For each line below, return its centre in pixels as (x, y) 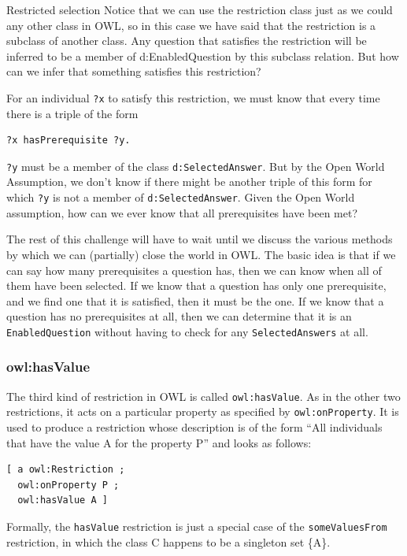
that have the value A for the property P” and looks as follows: (159, 442)
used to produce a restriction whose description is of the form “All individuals (194, 427)
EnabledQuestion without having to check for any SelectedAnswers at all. (187, 331)
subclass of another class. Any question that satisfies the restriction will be (187, 41)
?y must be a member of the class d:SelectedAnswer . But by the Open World (196, 166)
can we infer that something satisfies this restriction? (134, 71)
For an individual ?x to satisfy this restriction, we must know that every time (193, 97)
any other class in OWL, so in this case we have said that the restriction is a (191, 25)
